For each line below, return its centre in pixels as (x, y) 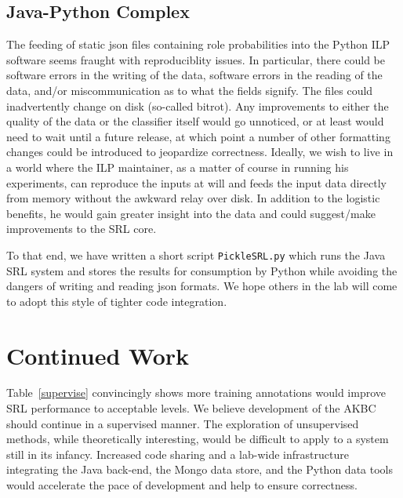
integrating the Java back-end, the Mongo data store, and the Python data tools (200, 469)
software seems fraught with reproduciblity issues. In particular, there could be (196, 59)
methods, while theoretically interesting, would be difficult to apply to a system (198, 439)
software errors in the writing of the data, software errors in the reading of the (194, 75)
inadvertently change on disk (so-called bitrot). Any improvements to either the (198, 105)
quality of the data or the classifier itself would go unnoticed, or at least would (195, 121)
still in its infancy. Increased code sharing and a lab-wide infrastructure (178, 454)
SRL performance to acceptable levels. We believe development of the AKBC (191, 408)
